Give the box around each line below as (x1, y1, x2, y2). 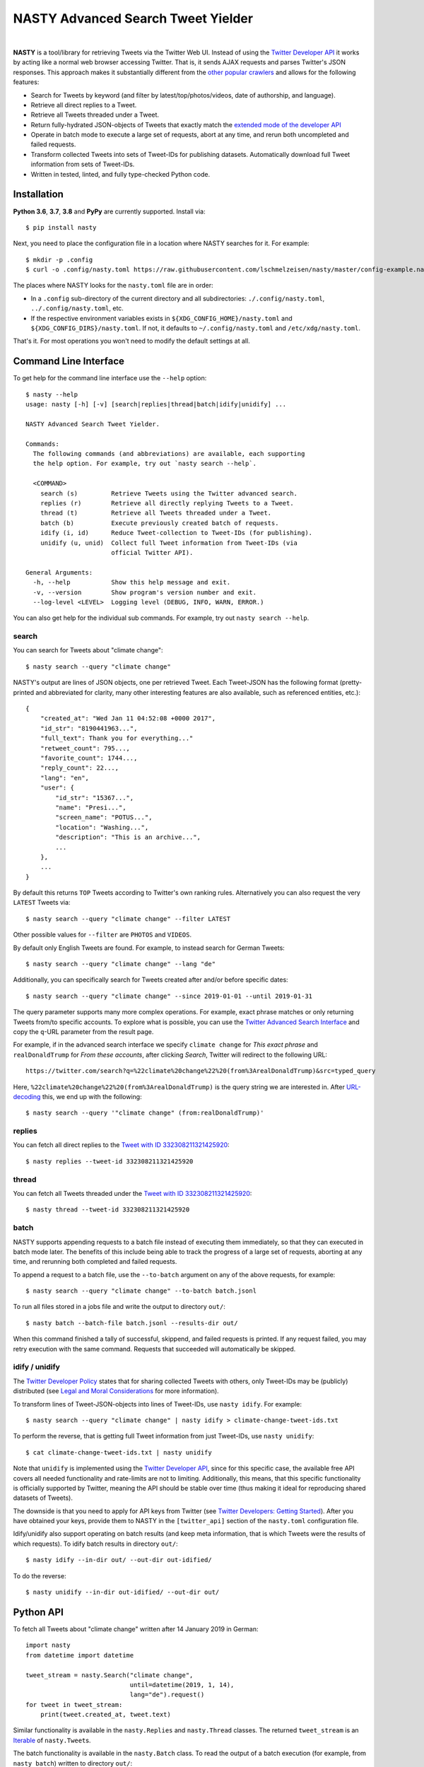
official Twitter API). (110, 548, 194, 556)
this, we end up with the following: (42, 1092, 142, 1100)
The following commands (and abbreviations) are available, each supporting (33, 450, 305, 458)
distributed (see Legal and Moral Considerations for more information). (13, 1387, 219, 1395)
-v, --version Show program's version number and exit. (33, 588, 257, 597)
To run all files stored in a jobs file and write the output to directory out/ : (13, 1303, 226, 1311)
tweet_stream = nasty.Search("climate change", (25, 1671, 194, 1679)
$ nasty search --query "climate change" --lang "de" (25, 960, 216, 968)
